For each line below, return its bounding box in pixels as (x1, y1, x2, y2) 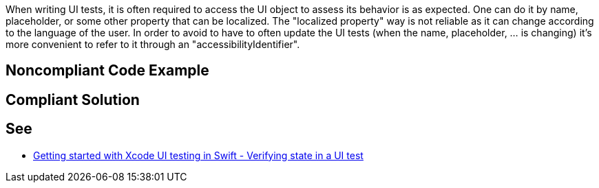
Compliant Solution (6, 91, 140, 108)
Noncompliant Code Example (6, 62, 209, 80)
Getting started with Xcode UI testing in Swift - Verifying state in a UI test (33, 149, 364, 161)
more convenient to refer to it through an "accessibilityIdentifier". (6, 38, 300, 50)
